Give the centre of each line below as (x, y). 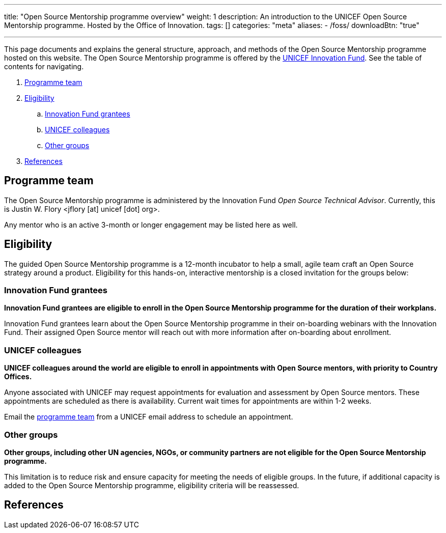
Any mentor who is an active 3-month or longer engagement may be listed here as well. (151, 225)
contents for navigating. (44, 66)
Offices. (18, 377)
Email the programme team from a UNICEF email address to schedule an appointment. (149, 417)
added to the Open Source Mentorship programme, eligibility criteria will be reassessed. (152, 485)
